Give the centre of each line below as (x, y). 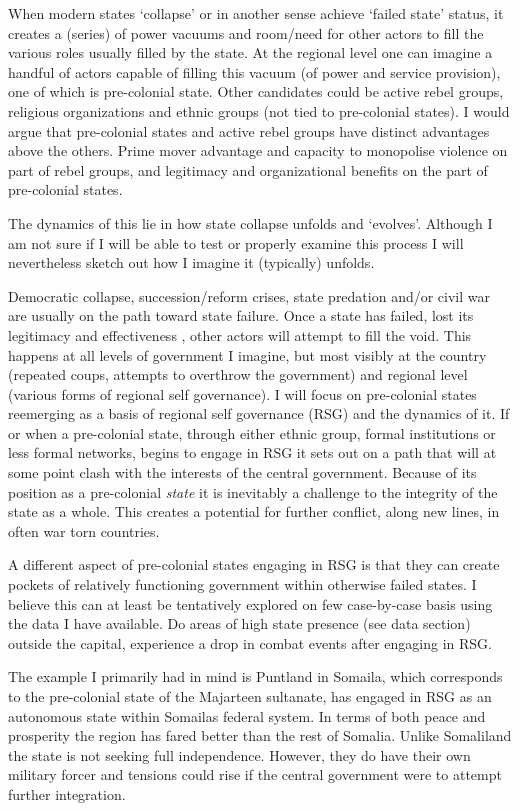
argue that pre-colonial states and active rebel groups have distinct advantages (249, 130)
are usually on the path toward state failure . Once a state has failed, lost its (241, 315)
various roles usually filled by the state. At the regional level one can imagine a (250, 52)
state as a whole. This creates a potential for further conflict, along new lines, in (254, 511)
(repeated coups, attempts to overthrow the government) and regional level (238, 374)
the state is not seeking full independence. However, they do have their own (239, 754)
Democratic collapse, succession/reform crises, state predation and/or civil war (249, 295)
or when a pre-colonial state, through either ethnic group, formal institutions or (252, 432)
